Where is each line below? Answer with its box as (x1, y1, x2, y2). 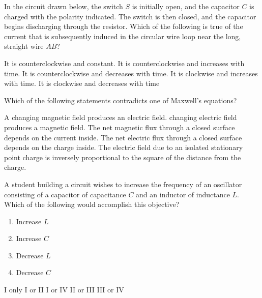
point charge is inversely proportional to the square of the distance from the (4, 152, 241, 162)
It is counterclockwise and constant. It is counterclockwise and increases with (4, 57, 245, 68)
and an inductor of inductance (136, 189, 230, 199)
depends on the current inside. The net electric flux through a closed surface (4, 132, 242, 142)
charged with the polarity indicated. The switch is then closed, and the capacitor (4, 11, 256, 21)
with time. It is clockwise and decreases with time (4, 78, 160, 88)
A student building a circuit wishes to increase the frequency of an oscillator (4, 178, 242, 189)
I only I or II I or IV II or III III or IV (4, 284, 124, 295)
